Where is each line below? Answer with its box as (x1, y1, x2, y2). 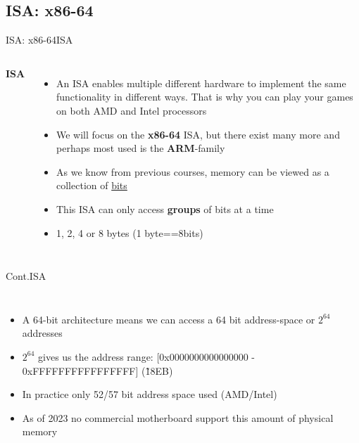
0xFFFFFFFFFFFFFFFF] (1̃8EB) (22, 363, 173, 378)
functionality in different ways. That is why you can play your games (56, 89, 353, 104)
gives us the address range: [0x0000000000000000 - (38, 349, 256, 364)
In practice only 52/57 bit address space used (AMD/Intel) (22, 387, 277, 402)
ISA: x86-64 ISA (6, 32, 73, 47)
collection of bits (56, 178, 127, 193)
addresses (22, 326, 63, 340)
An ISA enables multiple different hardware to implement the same (56, 75, 346, 90)
